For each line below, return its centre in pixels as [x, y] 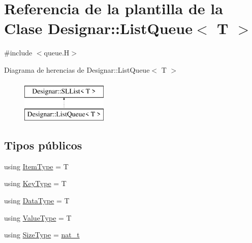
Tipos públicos [43, 145]
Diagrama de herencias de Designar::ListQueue [77, 69]
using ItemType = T [36, 166]
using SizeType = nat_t [42, 235]
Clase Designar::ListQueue [98, 28]
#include [18, 53]
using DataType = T [37, 201]
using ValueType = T [38, 217]
